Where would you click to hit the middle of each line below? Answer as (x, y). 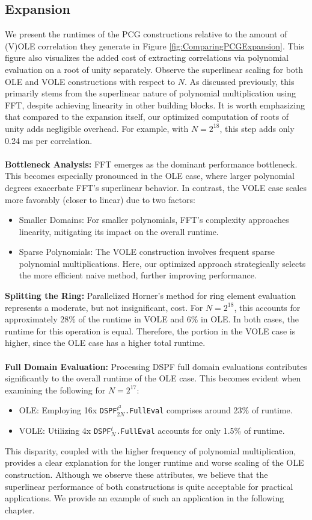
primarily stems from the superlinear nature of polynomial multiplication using (150, 93)
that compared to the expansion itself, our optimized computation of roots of (147, 117)
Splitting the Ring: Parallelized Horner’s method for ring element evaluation (151, 296)
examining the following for (55, 390)
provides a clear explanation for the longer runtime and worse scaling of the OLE (154, 462)
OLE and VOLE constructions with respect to (90, 81)
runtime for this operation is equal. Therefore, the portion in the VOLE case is (150, 330)
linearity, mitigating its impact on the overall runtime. (119, 231)
